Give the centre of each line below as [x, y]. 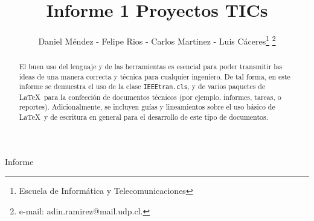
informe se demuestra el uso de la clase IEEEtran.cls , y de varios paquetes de [142, 86]
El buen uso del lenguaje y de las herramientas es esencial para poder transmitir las [151, 67]
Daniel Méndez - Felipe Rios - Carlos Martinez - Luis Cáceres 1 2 [157, 40]
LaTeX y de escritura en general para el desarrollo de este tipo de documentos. [143, 117]
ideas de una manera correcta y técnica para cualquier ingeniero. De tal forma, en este [155, 76]
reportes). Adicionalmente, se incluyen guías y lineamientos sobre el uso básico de [147, 107]
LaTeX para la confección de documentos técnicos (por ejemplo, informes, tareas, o [150, 97]
